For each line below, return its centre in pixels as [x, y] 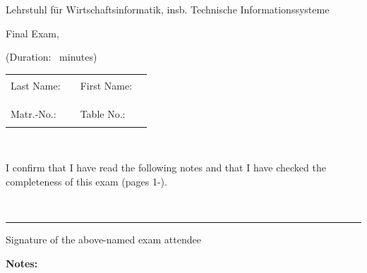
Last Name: [36, 86]
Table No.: [103, 113]
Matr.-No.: [34, 113]
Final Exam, [32, 33]
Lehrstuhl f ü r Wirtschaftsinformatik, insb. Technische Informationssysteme [168, 9]
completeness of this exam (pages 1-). [86, 181]
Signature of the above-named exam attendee [103, 239]
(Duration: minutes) [52, 57]
